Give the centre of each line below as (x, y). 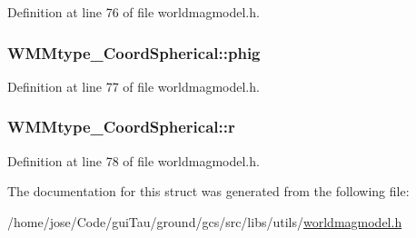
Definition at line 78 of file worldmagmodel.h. (134, 160)
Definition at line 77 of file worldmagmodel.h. (134, 86)
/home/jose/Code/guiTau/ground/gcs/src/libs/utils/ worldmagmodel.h (205, 221)
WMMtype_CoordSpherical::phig (134, 52)
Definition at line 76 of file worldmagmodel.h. (134, 12)
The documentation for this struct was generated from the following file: (208, 191)
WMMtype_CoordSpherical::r (121, 127)
